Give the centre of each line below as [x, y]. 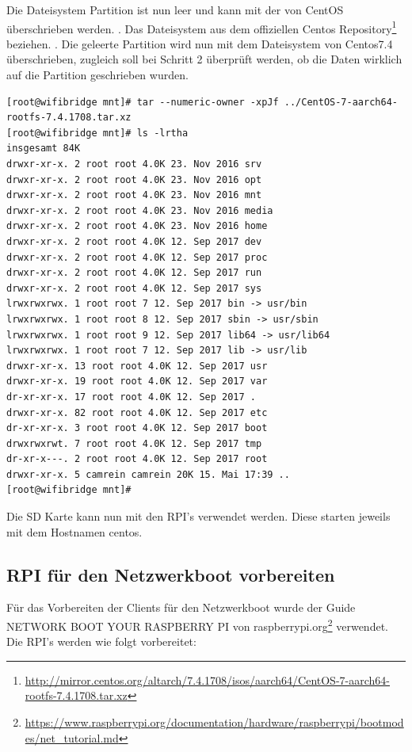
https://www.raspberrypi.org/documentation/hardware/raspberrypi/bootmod [214, 722]
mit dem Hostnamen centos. [74, 531]
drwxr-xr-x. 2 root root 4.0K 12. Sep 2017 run [134, 273]
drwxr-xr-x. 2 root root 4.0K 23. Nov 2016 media [140, 210]
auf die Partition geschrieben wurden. [97, 75]
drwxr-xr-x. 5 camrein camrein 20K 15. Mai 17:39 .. [148, 474]
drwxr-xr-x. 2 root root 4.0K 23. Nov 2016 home [137, 226]
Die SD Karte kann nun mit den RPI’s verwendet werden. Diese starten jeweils [198, 516]
